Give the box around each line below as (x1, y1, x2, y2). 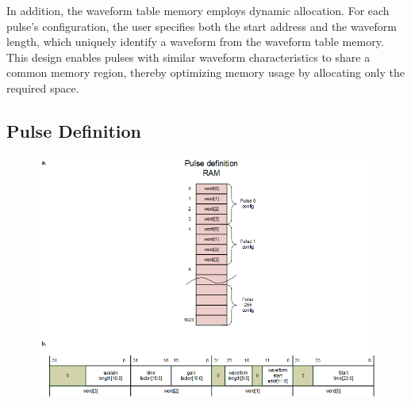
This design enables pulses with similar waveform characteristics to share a (6, 48, 371, 65)
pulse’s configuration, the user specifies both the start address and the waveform (6, 17, 397, 34)
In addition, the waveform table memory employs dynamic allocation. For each (6, 2, 390, 18)
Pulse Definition (6, 118, 141, 143)
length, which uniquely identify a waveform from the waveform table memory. (6, 33, 384, 50)
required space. (6, 79, 79, 96)
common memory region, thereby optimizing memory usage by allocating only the (6, 64, 405, 81)
